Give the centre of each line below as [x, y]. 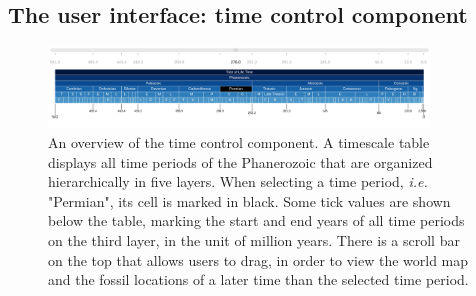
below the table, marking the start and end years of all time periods [256, 220]
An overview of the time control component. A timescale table [239, 142]
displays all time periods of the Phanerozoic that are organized [240, 161]
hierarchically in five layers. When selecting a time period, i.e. [238, 181]
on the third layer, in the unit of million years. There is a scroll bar [254, 240]
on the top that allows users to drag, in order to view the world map [258, 259]
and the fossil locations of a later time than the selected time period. [258, 279]
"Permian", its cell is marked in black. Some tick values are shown [249, 200]
